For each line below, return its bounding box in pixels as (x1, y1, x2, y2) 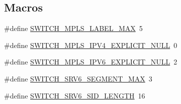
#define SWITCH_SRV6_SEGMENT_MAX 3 (4, 73, 152, 83)
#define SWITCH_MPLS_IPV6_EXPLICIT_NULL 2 (4, 56, 177, 67)
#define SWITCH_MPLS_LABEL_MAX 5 (4, 23, 143, 33)
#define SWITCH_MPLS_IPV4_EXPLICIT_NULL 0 (4, 39, 177, 50)
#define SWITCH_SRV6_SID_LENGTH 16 (4, 90, 145, 100)
